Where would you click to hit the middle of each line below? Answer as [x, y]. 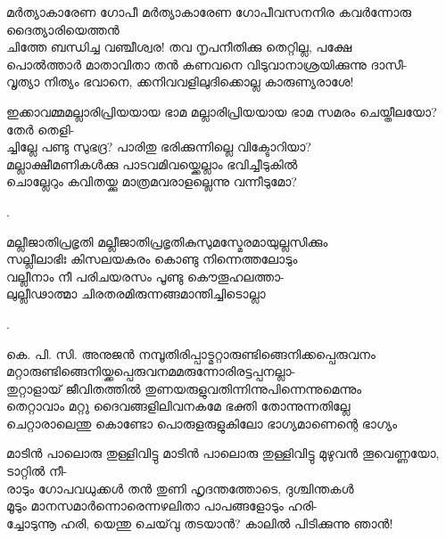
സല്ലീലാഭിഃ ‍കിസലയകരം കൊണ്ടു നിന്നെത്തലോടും [152, 259]
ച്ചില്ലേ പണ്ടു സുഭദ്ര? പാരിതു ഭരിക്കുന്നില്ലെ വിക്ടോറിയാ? [159, 147]
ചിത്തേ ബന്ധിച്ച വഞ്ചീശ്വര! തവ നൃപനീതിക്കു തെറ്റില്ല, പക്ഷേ [179, 47]
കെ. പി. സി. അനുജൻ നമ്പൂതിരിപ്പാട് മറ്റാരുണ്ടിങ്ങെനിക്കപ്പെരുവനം [191, 353]
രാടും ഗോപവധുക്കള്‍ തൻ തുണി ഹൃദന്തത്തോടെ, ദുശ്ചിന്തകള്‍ [180, 488]
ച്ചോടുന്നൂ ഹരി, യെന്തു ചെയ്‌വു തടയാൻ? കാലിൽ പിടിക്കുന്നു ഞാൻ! [200, 523]
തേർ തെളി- [41, 129]
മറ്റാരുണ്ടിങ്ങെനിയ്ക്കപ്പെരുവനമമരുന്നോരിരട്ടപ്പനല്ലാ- [151, 371]
